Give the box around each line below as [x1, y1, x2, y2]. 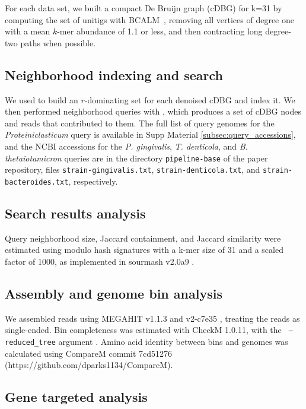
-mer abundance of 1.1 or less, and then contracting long [57, 25, 263, 37]
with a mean [5, 25, 50, 37]
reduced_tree [5, 338, 56, 347]
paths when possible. [20, 36, 96, 49]
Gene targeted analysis [5, 388, 148, 406]
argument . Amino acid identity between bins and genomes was [58, 335, 288, 347]
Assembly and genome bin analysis [5, 284, 222, 302]
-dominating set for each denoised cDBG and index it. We [84, 93, 295, 106]
